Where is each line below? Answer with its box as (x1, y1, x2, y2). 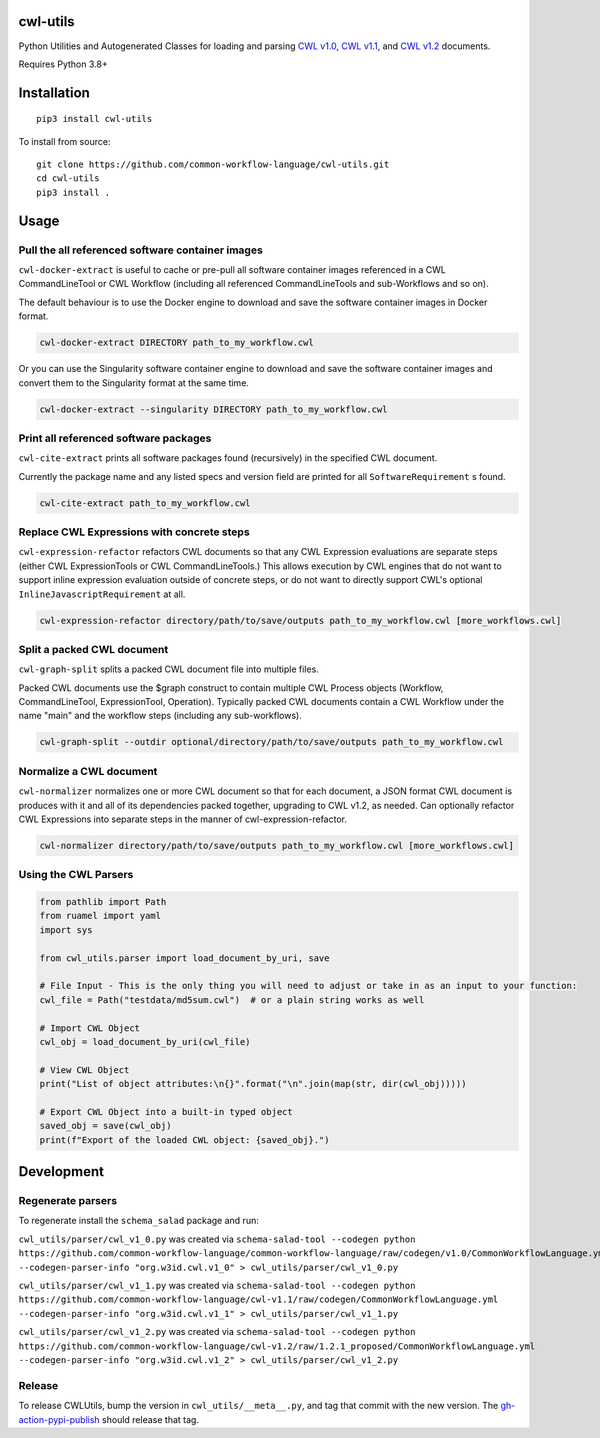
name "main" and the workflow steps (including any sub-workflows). (18, 710, 302, 722)
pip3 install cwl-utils (36, 113, 153, 125)
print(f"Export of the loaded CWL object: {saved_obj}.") (39, 1134, 330, 1145)
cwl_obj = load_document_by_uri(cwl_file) (39, 1036, 251, 1047)
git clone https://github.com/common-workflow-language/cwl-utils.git (36, 159, 390, 170)
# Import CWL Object (39, 1022, 140, 1034)
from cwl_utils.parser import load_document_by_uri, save (39, 952, 330, 964)
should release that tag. (101, 1413, 200, 1425)
